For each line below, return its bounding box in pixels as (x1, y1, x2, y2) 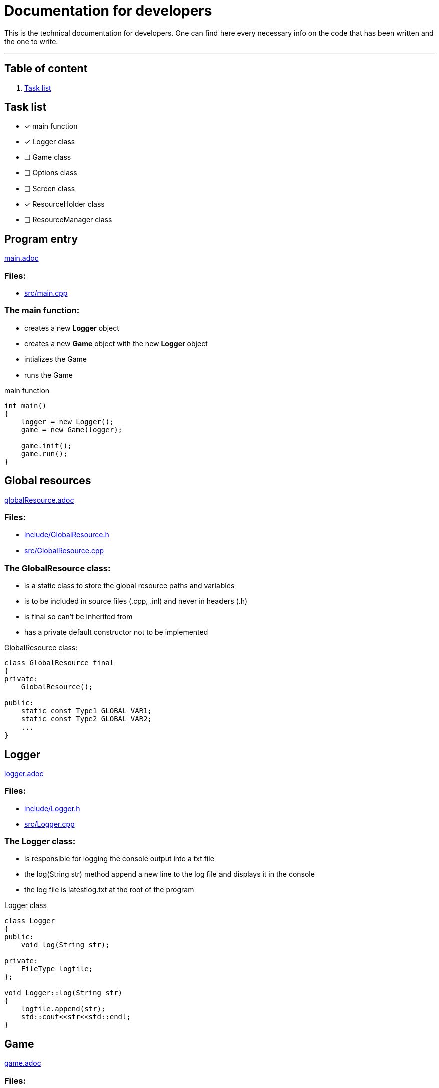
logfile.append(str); (21, 1005, 106, 1013)
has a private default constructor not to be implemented (24, 628, 208, 637)
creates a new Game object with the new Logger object (24, 339, 208, 348)
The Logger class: (4, 836, 76, 847)
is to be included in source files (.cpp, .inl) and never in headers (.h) (24, 597, 248, 606)
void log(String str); (21, 941, 110, 949)
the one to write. (4, 37, 58, 46)
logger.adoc (4, 769, 44, 778)
